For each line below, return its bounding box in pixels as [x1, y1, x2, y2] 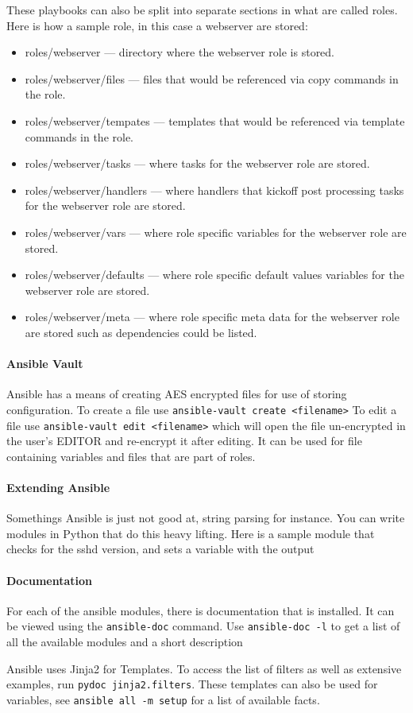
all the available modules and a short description [6, 634, 243, 650]
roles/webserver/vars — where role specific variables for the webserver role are [25, 223, 407, 240]
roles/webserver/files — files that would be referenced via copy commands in [25, 70, 399, 87]
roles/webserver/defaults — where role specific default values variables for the [25, 266, 404, 283]
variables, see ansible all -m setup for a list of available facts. [6, 691, 320, 707]
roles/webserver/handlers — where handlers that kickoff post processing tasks [25, 181, 404, 198]
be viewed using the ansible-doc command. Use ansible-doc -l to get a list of [6, 618, 400, 634]
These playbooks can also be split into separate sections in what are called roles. [6, 2, 398, 17]
